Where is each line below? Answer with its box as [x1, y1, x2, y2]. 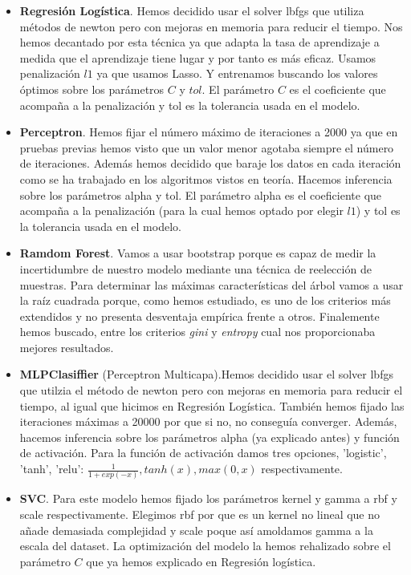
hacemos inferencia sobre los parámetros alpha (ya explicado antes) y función [19, 428, 400, 445]
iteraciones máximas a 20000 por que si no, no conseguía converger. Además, [19, 413, 397, 430]
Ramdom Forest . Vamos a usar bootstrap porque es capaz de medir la [19, 245, 376, 261]
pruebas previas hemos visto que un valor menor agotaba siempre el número [19, 139, 394, 156]
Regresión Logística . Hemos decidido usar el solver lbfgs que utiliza [19, 2, 364, 18]
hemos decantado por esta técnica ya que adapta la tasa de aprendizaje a [19, 34, 380, 51]
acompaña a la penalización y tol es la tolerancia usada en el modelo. [19, 96, 360, 113]
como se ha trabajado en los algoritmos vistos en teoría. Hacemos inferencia [19, 170, 393, 187]
